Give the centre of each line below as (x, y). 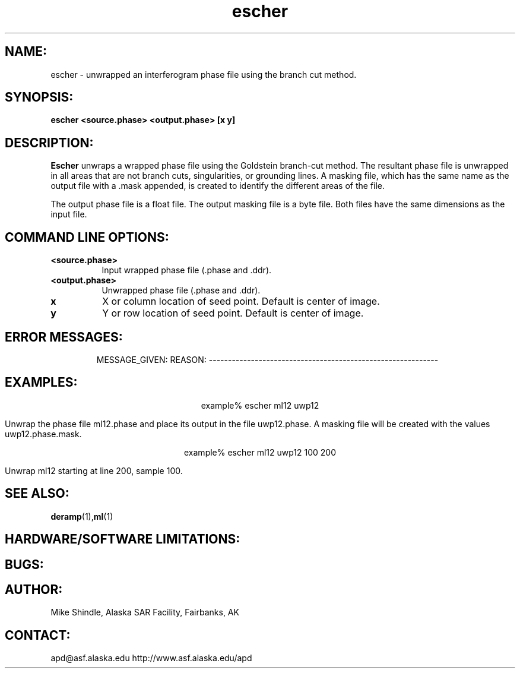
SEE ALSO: (37, 494)
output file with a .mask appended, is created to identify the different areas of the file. (218, 186)
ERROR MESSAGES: (64, 337)
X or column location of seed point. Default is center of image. (241, 301)
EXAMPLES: (41, 383)
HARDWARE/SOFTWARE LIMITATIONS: (123, 539)
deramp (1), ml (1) (82, 516)
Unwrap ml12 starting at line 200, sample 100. (94, 470)
